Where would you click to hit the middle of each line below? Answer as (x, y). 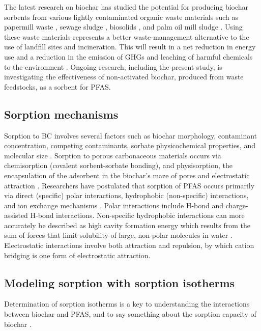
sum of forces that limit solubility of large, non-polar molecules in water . (118, 235)
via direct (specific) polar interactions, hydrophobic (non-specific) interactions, (126, 195)
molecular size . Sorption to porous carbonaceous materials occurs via (113, 155)
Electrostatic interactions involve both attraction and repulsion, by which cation (129, 245)
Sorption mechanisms (61, 114)
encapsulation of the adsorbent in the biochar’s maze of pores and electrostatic (127, 175)
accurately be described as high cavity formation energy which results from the (127, 225)
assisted (16, 215)
